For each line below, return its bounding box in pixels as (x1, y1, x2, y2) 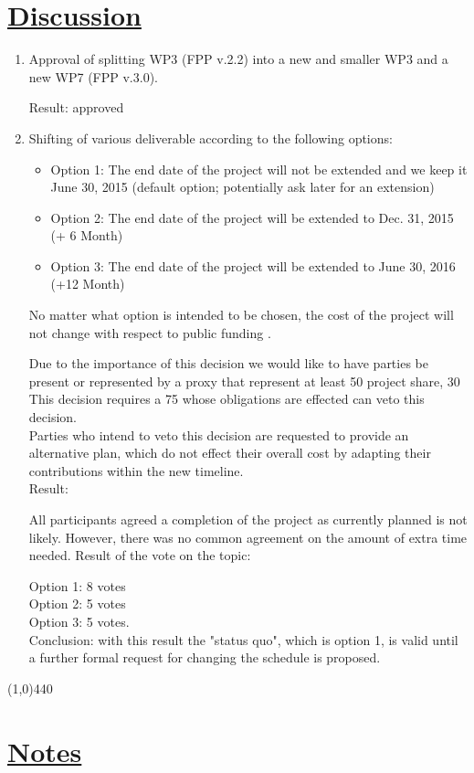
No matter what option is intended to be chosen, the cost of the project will (28, 305, 454, 324)
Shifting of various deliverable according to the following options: (28, 128, 393, 147)
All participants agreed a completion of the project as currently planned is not (28, 510, 468, 528)
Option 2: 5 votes (28, 594, 126, 613)
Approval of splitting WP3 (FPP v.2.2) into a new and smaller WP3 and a (28, 49, 448, 69)
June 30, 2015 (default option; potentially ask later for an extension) (50, 177, 435, 196)
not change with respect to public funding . (28, 323, 271, 342)
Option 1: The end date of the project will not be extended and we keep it (50, 159, 468, 178)
